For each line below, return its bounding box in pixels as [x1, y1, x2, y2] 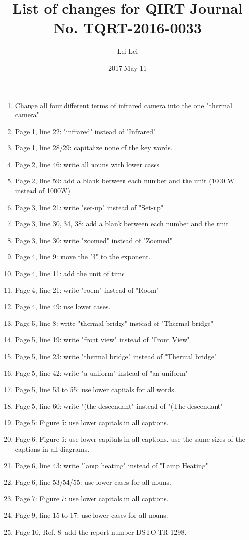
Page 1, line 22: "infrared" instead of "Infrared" [15, 126, 156, 136]
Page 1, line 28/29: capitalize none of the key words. [15, 143, 173, 153]
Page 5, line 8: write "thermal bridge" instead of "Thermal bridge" [15, 318, 214, 328]
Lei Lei [117, 46, 138, 56]
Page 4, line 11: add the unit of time [15, 268, 125, 279]
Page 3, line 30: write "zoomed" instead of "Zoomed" [15, 235, 172, 245]
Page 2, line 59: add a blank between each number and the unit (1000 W [15, 176, 235, 186]
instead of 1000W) [15, 185, 70, 196]
